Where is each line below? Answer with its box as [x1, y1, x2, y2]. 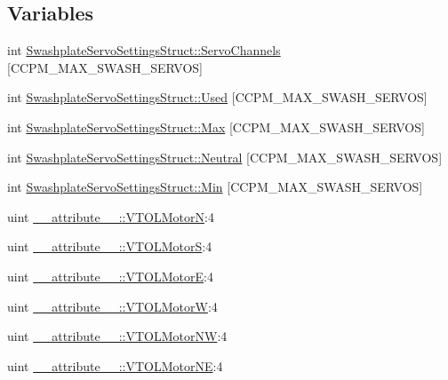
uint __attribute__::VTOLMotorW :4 [7, 297, 218, 315]
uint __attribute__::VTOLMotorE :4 [7, 266, 213, 285]
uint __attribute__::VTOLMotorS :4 [7, 237, 212, 256]
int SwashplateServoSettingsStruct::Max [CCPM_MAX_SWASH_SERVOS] [7, 117, 425, 136]
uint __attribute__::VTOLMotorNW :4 [7, 327, 228, 345]
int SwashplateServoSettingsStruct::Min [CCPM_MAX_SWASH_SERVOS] [7, 178, 423, 196]
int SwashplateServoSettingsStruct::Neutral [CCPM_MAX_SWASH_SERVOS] [7, 147, 443, 166]
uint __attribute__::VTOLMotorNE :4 [7, 356, 223, 375]
